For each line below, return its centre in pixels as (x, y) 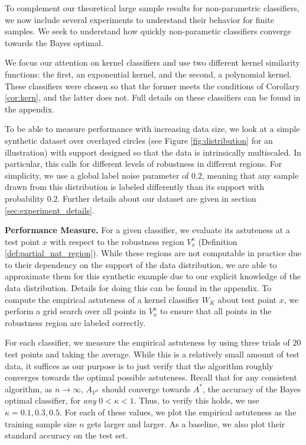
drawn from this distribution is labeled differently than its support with (134, 187)
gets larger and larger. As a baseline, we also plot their (186, 423)
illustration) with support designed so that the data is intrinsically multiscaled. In (153, 152)
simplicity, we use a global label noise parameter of (97, 175)
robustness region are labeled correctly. (75, 322)
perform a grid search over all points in (76, 311)
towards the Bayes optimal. (54, 42)
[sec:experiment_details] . (50, 210)
